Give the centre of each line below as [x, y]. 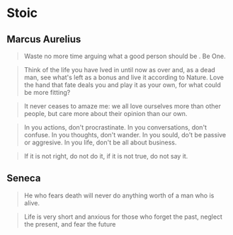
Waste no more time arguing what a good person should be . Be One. [125, 56]
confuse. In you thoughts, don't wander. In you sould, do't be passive [125, 135]
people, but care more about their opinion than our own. [106, 114]
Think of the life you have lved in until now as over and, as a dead [119, 70]
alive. [32, 202]
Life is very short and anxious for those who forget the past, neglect [123, 217]
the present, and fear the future [70, 224]
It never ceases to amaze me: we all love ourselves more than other [122, 106]
